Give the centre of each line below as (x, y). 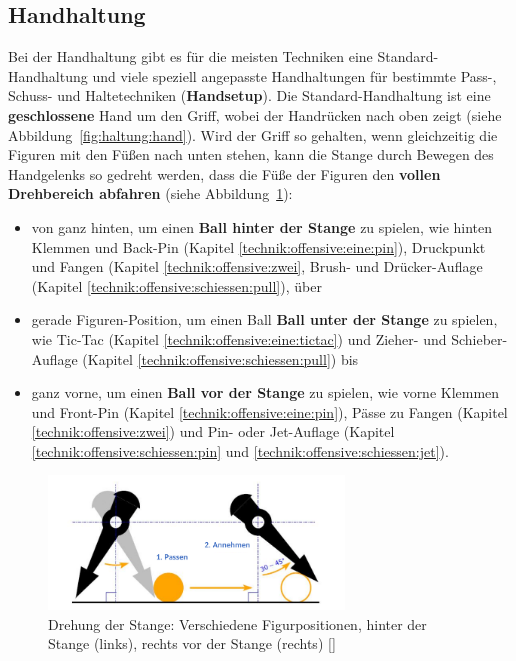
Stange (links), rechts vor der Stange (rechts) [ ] (192, 643)
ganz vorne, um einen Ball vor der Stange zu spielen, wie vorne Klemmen (265, 392)
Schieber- (479, 338)
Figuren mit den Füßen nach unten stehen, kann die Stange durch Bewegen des (251, 154)
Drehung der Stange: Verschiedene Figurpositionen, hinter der (237, 623)
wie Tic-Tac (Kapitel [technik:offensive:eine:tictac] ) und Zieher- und (239, 338)
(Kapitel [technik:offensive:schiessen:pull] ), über (176, 285)
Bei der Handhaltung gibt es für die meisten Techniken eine (190, 56)
